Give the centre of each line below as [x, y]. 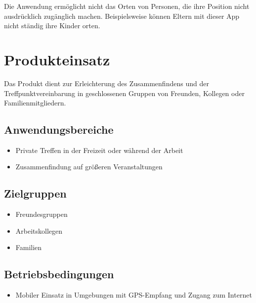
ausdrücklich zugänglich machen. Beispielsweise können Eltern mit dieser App [122, 16]
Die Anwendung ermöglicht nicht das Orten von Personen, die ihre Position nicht [127, 6]
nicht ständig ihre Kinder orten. [52, 25]
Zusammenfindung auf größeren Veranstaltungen [89, 167]
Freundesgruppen [42, 214]
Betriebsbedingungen [59, 274]
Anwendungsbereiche [59, 129]
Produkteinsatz [57, 59]
